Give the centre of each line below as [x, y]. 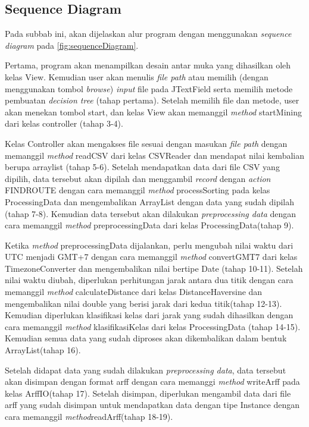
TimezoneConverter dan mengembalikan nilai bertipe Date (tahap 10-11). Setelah [154, 268]
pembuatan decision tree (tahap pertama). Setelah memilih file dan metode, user [152, 100]
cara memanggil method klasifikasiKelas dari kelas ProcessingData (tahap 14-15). [153, 326]
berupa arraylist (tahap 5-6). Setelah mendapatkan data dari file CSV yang [142, 167]
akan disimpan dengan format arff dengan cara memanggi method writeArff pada [152, 382]
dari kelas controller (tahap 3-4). [64, 123]
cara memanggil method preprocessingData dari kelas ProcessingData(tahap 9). [149, 225]
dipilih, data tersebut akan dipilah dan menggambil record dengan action [138, 178]
